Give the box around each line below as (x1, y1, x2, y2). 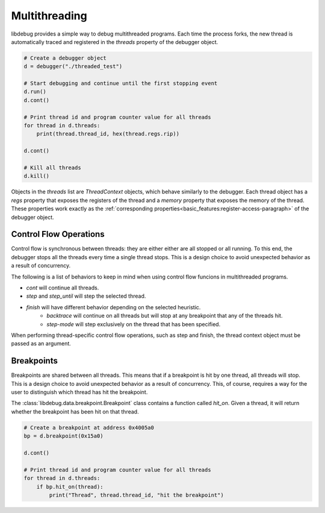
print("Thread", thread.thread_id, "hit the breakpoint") (49, 491, 224, 499)
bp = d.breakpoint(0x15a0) (23, 433, 104, 439)
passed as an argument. (11, 340, 72, 347)
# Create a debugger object (23, 54, 107, 61)
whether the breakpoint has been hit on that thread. (11, 408, 139, 415)
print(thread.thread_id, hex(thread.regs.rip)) (36, 130, 180, 137)
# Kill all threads (23, 165, 81, 171)
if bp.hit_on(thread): (36, 483, 104, 490)
